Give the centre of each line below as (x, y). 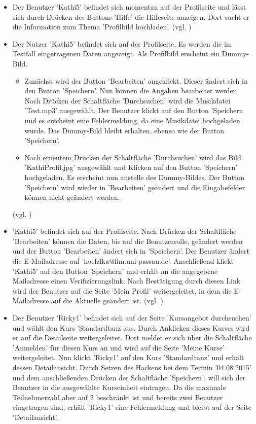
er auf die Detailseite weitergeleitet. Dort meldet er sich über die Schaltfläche (132, 338)
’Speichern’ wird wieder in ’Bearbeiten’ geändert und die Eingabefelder (135, 187)
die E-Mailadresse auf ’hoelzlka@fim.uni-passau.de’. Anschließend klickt (123, 261)
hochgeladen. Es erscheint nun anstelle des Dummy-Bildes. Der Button (135, 177)
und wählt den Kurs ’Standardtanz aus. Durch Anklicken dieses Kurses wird (131, 327)
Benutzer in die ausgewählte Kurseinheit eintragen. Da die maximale (119, 387)
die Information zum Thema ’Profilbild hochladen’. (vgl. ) (102, 27)
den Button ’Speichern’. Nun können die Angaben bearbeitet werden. (132, 91)
